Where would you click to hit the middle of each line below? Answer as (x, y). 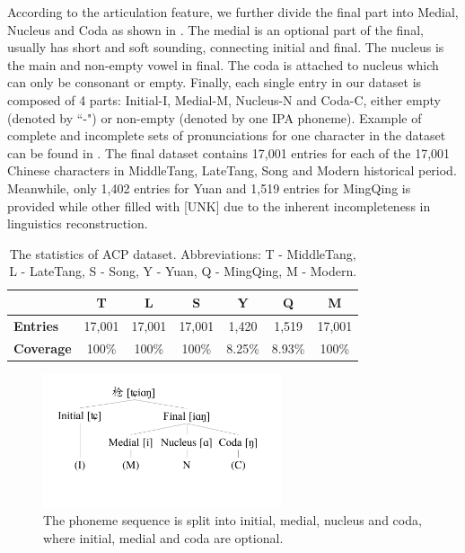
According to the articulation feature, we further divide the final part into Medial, (233, 12)
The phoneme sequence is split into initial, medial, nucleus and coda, (232, 520)
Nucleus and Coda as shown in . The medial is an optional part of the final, (215, 29)
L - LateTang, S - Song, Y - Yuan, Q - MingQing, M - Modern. (183, 271)
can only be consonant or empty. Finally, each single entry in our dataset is (215, 82)
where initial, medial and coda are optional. (163, 537)
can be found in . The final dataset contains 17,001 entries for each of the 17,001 (229, 152)
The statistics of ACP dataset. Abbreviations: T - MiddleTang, (183, 253)
